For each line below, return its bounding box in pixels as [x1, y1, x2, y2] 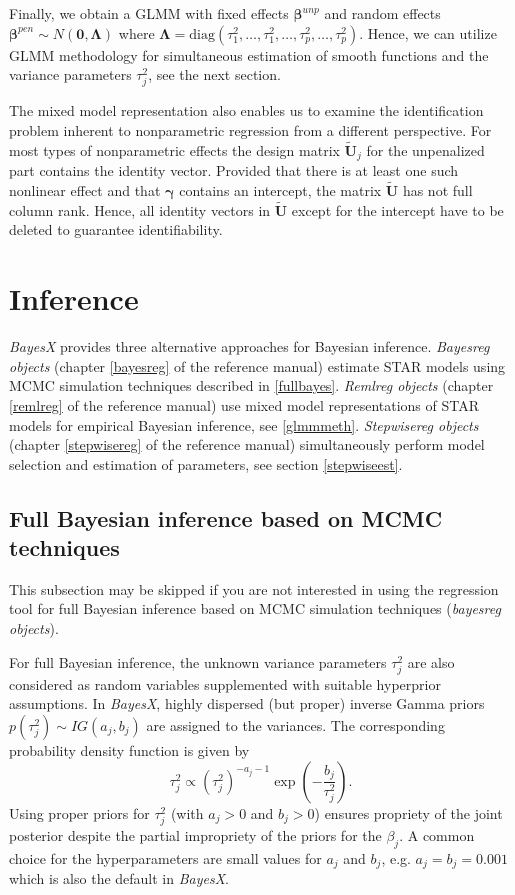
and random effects [324, 3, 441, 23]
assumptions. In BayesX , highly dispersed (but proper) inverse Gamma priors [9, 693, 485, 714]
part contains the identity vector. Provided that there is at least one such [9, 160, 459, 181]
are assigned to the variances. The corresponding [146, 715, 445, 736]
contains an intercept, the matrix [179, 180, 382, 201]
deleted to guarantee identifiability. [9, 219, 223, 240]
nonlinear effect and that [9, 180, 161, 201]
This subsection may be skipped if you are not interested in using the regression [9, 578, 499, 599]
